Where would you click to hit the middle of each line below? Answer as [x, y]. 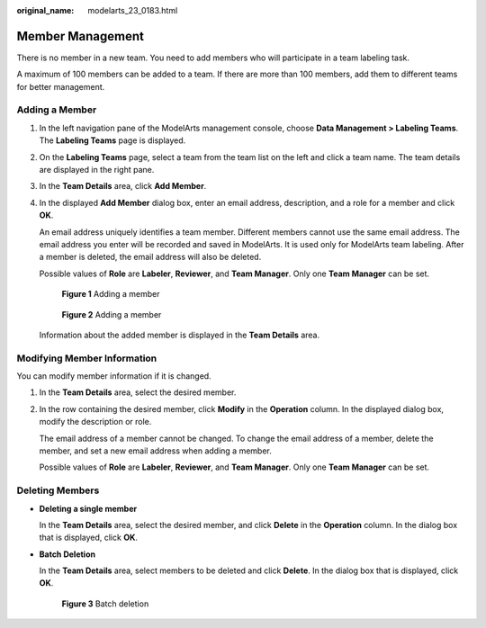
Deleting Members [58, 490]
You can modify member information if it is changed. [114, 376]
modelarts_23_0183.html [133, 10]
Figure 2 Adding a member [112, 314]
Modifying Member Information [87, 358]
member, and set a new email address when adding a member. [155, 451]
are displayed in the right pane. [97, 170]
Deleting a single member [88, 508]
